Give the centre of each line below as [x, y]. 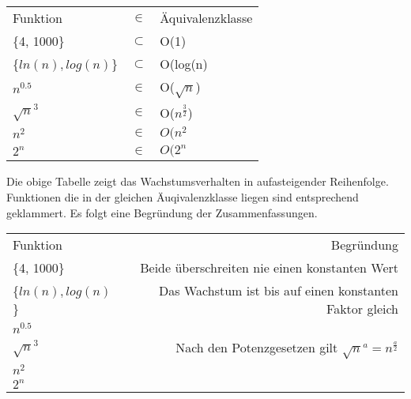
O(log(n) [184, 64]
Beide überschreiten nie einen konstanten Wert [269, 268]
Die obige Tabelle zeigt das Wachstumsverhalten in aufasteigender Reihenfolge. [198, 181]
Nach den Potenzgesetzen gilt [257, 347]
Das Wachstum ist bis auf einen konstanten [279, 291]
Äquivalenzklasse [206, 18]
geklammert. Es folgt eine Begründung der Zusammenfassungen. [162, 212]
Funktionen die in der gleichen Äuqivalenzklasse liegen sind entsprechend [183, 196]
